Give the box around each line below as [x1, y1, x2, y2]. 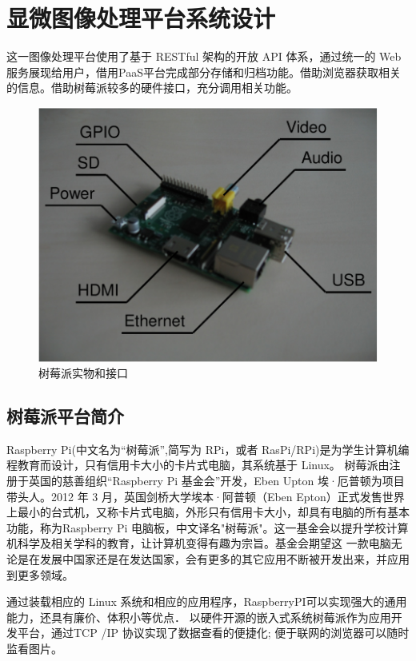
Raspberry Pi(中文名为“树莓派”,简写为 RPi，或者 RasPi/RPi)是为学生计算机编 [6, 440, 410, 457]
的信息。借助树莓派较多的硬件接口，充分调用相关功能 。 [6, 79, 298, 96]
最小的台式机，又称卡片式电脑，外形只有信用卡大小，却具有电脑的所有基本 [17, 504, 410, 520]
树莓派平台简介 [6, 404, 124, 428]
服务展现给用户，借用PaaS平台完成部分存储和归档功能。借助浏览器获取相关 [6, 63, 401, 80]
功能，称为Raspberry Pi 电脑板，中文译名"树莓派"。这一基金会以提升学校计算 [6, 519, 409, 536]
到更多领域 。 [6, 566, 74, 583]
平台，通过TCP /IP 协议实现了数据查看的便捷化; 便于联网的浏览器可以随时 [17, 624, 410, 641]
